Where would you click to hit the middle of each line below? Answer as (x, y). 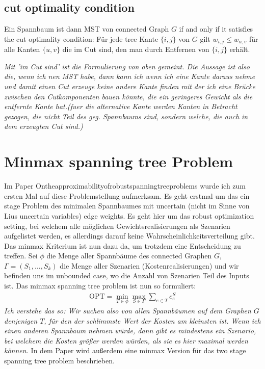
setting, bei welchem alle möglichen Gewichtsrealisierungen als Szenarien (117, 226)
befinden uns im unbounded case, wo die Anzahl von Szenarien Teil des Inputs (127, 275)
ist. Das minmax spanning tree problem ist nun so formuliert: (100, 286)
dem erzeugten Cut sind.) (44, 126)
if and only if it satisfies (216, 29)
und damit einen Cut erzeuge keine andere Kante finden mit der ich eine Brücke (130, 86)
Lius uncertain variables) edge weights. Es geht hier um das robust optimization (129, 215)
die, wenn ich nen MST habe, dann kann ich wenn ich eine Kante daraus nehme (130, 76)
